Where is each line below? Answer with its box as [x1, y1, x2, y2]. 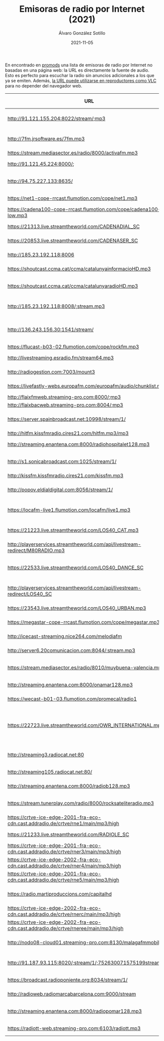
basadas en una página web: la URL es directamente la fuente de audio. [5, 67, 150, 73]
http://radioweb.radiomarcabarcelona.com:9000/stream [7, 990, 136, 997]
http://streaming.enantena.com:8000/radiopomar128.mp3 [7, 1008, 142, 1014]
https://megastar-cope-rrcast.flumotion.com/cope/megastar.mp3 [7, 618, 160, 625]
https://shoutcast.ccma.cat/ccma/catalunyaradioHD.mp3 [7, 282, 138, 289]
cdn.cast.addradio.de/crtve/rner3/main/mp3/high [7, 848, 121, 855]
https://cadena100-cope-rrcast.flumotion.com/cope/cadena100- [7, 206, 161, 213]
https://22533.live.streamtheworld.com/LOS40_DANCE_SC [7, 564, 144, 571]
